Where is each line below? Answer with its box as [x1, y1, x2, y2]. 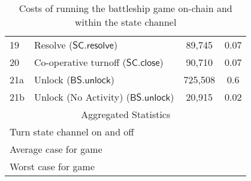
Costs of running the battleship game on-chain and [19, 1, 232, 15]
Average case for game [10, 142, 102, 156]
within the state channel [75, 15, 177, 29]
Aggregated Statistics [81, 107, 171, 121]
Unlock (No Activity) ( [34, 90, 130, 104]
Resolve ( [34, 38, 73, 52]
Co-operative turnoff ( [34, 55, 126, 69]
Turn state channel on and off [10, 125, 134, 138]
